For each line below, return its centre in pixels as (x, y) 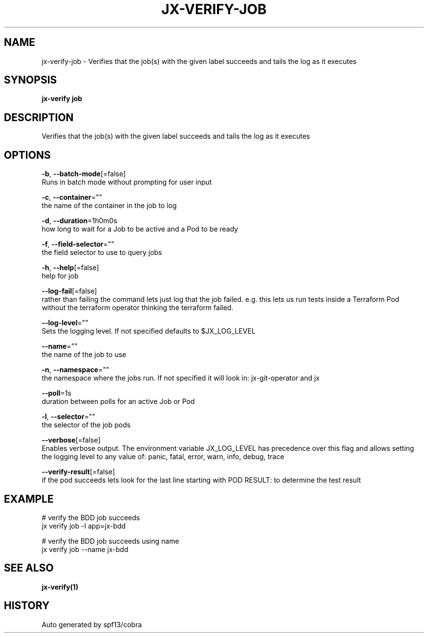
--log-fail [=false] (69, 291)
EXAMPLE (29, 499)
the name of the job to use (84, 355)
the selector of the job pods (86, 425)
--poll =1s (56, 393)
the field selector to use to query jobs (102, 253)
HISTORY (27, 606)
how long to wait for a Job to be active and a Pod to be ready (140, 229)
